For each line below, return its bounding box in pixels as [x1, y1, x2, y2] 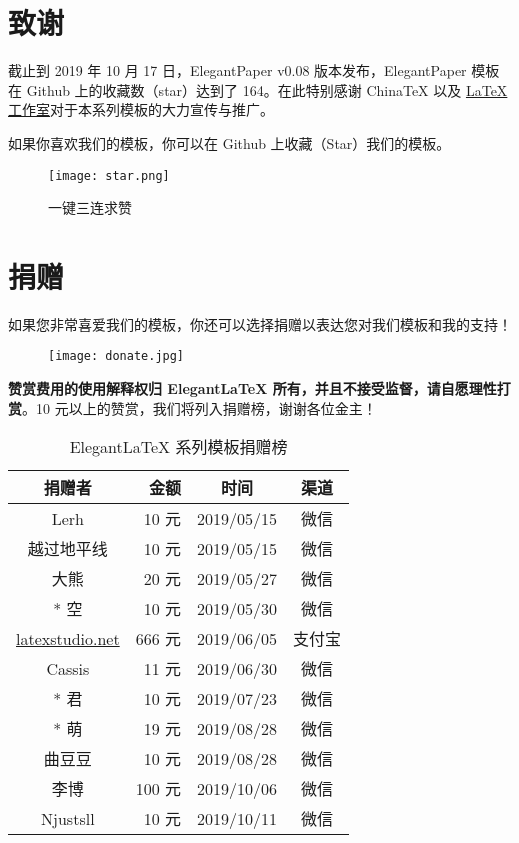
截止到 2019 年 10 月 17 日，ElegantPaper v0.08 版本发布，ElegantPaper [8, 60, 467, 81]
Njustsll [41, 806, 95, 830]
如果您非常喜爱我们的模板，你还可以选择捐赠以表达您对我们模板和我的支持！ [8, 313, 512, 334]
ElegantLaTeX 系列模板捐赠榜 [69, 435, 288, 459]
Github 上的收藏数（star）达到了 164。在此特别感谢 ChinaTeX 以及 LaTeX [26, 79, 508, 100]
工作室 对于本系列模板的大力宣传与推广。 [8, 99, 274, 120]
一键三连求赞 [48, 197, 132, 218]
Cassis [46, 656, 90, 680]
